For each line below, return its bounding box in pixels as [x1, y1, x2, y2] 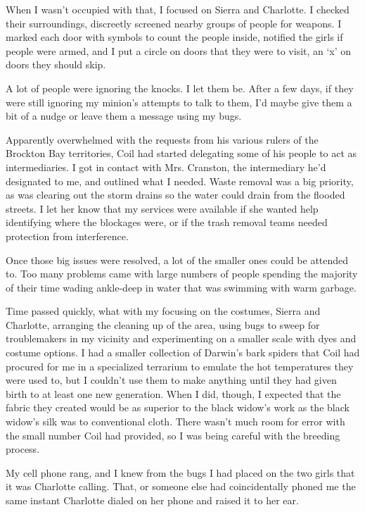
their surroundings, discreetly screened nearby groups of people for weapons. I [6, 15, 342, 30]
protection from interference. [6, 228, 129, 243]
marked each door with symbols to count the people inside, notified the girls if [6, 30, 343, 44]
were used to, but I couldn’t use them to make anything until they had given [6, 373, 337, 387]
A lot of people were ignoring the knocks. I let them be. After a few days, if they [6, 80, 354, 95]
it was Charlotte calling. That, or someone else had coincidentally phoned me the [6, 479, 356, 494]
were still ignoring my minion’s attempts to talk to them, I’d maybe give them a [6, 94, 352, 109]
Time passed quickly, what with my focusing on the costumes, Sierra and [6, 304, 321, 318]
